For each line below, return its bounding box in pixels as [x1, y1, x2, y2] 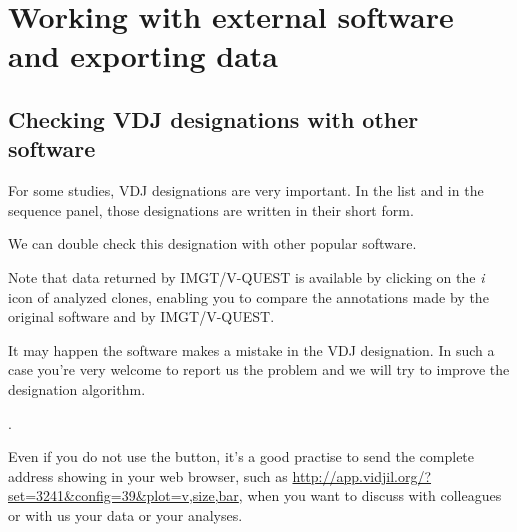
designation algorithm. [8, 378, 146, 399]
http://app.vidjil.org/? [292, 465, 432, 486]
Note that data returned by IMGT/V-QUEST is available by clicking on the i [8, 266, 485, 287]
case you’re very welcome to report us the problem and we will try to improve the [8, 359, 510, 380]
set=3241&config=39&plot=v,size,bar [8, 485, 239, 506]
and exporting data [8, 35, 278, 76]
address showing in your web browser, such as [8, 465, 288, 486]
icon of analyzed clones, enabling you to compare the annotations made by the [8, 286, 489, 307]
